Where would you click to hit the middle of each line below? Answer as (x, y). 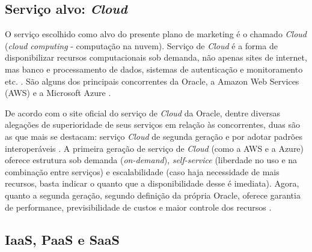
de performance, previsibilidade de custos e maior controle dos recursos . (138, 207)
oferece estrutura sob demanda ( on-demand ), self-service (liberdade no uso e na (151, 160)
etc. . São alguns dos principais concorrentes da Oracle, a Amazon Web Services (152, 81)
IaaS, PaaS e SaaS (62, 239)
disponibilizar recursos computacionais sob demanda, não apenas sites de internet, (156, 57)
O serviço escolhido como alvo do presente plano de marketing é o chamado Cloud (156, 34)
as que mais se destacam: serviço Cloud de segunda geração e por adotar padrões (154, 136)
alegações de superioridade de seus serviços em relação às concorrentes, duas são (152, 124)
